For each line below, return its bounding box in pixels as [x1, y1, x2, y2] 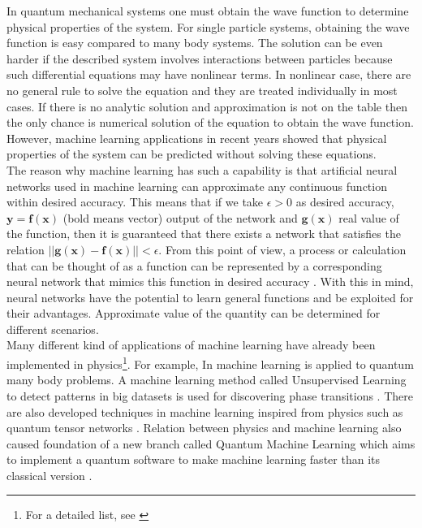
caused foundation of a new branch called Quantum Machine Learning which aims [6, 435, 416, 452]
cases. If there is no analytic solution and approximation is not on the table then [6, 97, 407, 115]
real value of [338, 209, 399, 226]
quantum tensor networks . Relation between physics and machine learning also [6, 419, 402, 436]
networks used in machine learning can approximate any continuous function [6, 177, 387, 194]
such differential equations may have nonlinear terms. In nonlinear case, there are [6, 66, 411, 83]
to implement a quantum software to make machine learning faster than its [6, 451, 380, 468]
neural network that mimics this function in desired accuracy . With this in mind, [6, 273, 414, 290]
